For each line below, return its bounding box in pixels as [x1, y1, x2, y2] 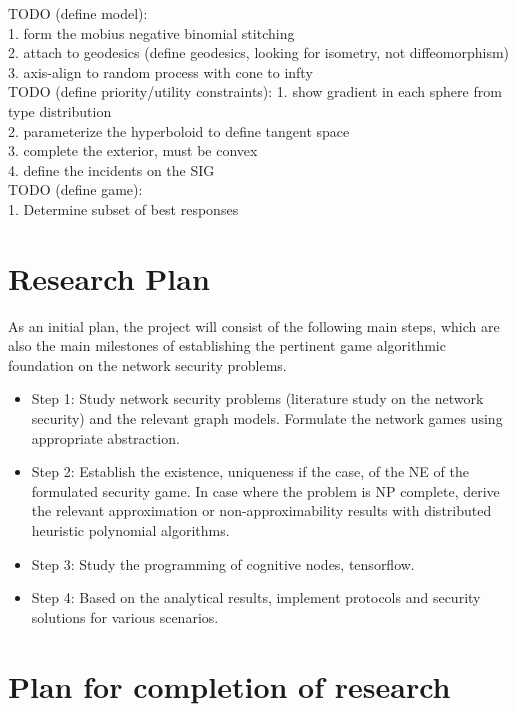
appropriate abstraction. [31, 427, 180, 448]
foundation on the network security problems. [8, 354, 287, 375]
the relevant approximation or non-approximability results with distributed [31, 500, 492, 521]
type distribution [8, 100, 112, 121]
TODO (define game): [8, 179, 143, 200]
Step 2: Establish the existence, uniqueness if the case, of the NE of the [31, 461, 469, 482]
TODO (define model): [8, 3, 148, 23]
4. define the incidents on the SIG [8, 159, 215, 180]
